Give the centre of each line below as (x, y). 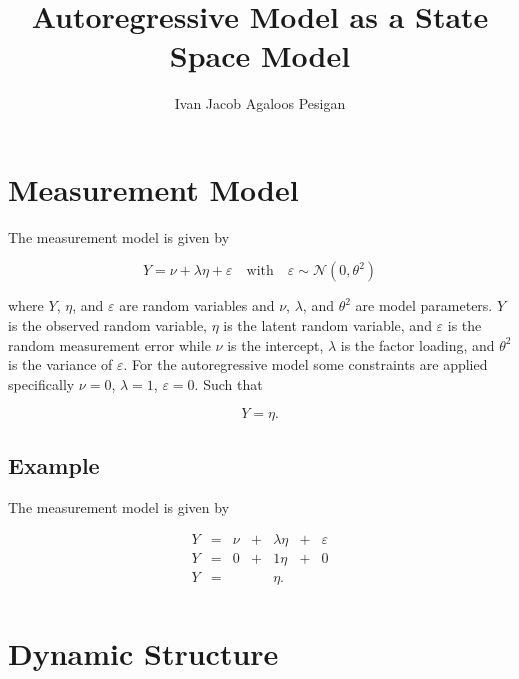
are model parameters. (424, 305)
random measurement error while (109, 344)
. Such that (228, 383)
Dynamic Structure (143, 652)
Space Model (260, 55)
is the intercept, (275, 344)
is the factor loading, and (417, 344)
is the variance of (60, 364)
